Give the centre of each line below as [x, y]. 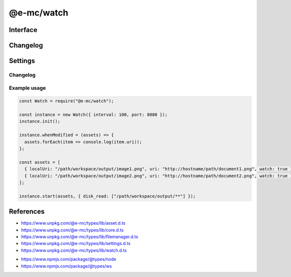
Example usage [27, 88]
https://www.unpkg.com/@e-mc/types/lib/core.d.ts [72, 230]
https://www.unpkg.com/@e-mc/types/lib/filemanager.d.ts [80, 237]
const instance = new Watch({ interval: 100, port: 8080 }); [93, 115]
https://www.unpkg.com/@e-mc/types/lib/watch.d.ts [74, 250]
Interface [23, 30]
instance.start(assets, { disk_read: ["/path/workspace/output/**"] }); [107, 196]
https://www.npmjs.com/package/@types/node [69, 259]
